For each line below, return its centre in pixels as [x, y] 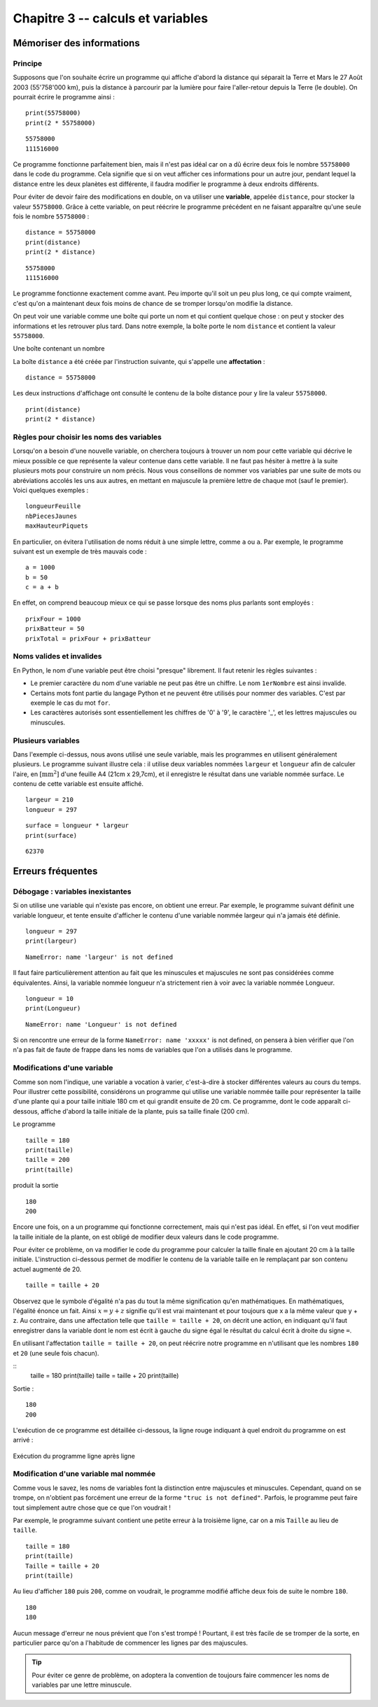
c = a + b [42, 587]
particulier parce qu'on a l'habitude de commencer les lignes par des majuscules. [131, 1643]
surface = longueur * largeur [77, 826]
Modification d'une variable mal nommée [84, 1474]
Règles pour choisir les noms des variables [87, 437]
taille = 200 [48, 1160]
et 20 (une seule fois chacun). [56, 1353]
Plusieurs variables [46, 740]
